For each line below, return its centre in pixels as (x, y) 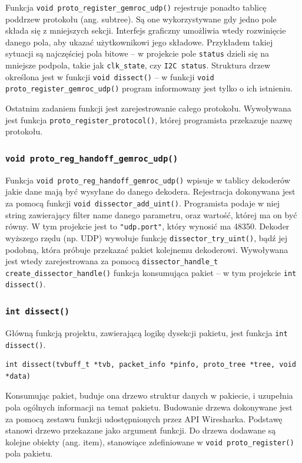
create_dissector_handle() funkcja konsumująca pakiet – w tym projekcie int (151, 272)
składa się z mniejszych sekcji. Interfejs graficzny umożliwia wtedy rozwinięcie (146, 30)
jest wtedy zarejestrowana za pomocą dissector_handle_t (112, 261)
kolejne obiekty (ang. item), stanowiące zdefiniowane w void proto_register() (150, 441)
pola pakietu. (29, 453)
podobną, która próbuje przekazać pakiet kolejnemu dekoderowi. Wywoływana (147, 249)
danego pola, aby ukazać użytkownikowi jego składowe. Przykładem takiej (139, 42)
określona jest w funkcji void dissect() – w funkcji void (110, 76)
